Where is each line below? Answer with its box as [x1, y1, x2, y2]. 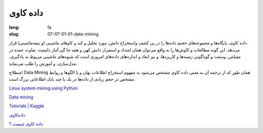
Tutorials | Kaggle [9, 103, 45, 109]
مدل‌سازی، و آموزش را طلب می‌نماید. [9, 60, 77, 66]
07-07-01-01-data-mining [47, 31, 99, 37]
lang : [9, 24, 20, 30]
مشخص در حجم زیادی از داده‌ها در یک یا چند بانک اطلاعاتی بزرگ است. [9, 76, 135, 82]
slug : [9, 31, 19, 37]
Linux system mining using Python [9, 85, 78, 91]
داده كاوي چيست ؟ [9, 121, 43, 127]
